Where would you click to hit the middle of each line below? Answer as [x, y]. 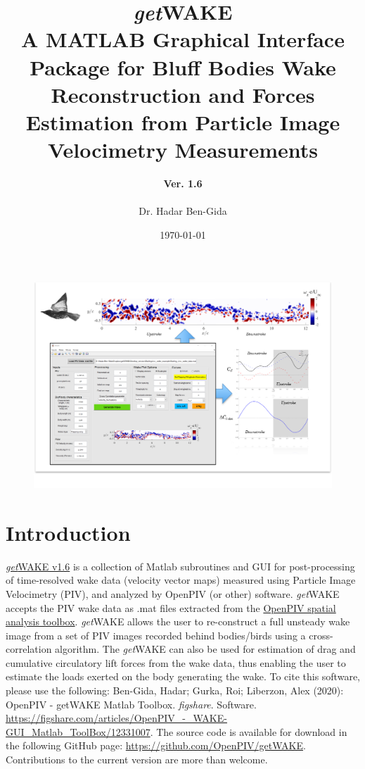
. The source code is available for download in [249, 731]
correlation [29, 649]
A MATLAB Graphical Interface [183, 39]
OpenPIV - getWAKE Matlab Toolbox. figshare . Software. [131, 704]
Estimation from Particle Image [183, 121]
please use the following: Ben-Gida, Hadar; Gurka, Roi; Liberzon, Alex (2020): [175, 690]
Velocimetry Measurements [183, 150]
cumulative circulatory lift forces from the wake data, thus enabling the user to [176, 662]
